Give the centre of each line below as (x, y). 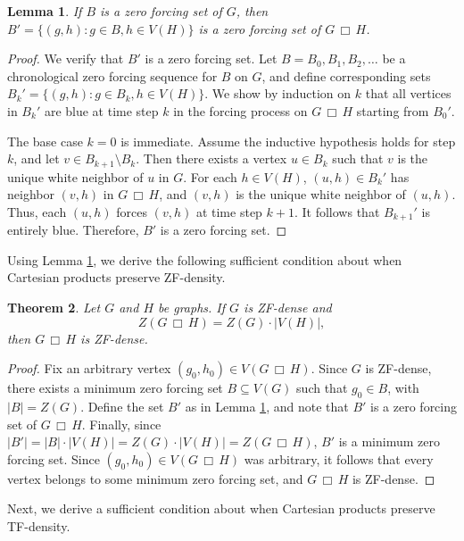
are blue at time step (101, 110)
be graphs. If (192, 308)
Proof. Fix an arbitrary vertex (89, 368)
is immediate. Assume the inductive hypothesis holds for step (288, 141)
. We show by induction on (278, 93)
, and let (37, 158)
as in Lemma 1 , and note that (267, 407)
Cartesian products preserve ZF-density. (116, 277)
